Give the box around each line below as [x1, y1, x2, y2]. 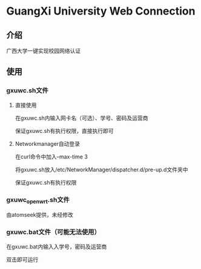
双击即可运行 [6, 256, 38, 263]
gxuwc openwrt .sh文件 [6, 196, 70, 205]
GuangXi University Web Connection [6, 4, 196, 18]
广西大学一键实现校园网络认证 [6, 47, 81, 54]
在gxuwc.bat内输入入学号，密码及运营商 [6, 243, 107, 250]
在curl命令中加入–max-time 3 [15, 153, 88, 160]
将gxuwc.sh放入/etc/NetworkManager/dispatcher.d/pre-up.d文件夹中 [15, 166, 188, 173]
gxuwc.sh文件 [6, 86, 48, 95]
